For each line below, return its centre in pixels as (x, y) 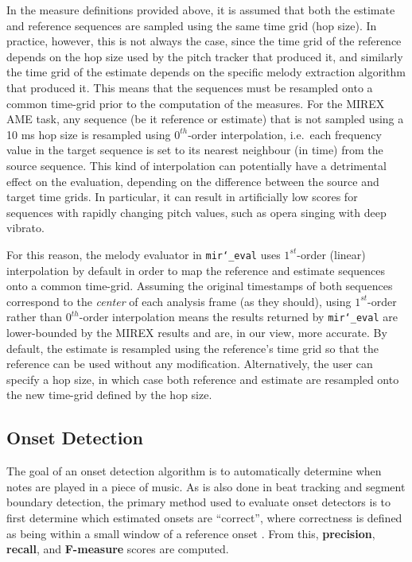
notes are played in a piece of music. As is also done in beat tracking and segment (206, 486)
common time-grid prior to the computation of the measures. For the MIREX (196, 103)
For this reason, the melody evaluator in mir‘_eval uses (144, 254)
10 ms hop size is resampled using (89, 134)
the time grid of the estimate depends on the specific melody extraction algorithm (206, 72)
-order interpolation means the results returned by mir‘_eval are (238, 317)
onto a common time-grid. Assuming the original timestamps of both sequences (200, 286)
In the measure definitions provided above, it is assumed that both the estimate (201, 10)
